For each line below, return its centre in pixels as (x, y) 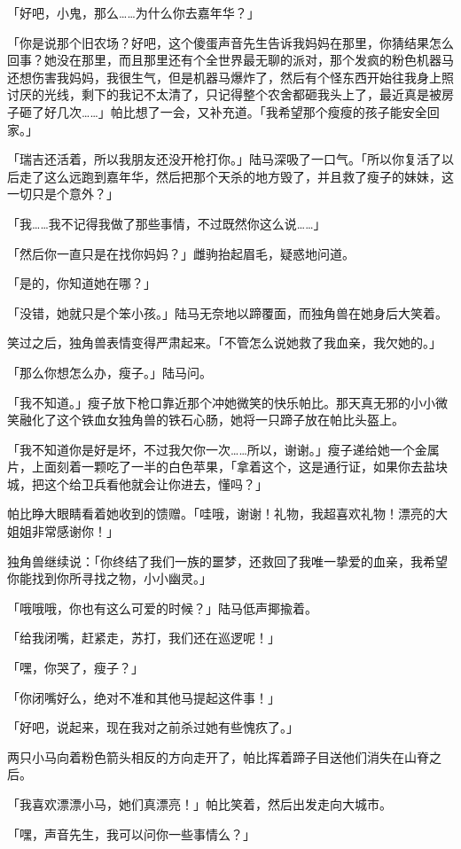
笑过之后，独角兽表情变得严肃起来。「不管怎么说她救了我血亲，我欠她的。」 (224, 343)
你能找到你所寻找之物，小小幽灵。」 (109, 578)
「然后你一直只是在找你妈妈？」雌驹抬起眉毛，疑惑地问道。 (181, 253)
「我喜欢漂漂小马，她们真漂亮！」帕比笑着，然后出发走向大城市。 (199, 804)
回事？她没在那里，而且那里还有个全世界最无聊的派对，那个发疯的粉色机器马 (230, 60)
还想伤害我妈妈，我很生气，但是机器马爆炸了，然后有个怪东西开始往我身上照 (230, 77)
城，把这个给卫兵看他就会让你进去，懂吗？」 (137, 483)
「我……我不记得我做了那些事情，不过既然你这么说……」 (167, 223)
